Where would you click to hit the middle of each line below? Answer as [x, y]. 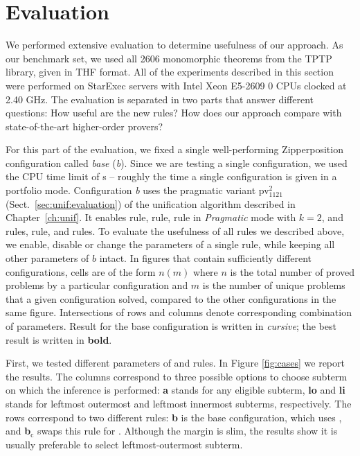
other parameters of [47, 258]
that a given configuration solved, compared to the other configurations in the [171, 298]
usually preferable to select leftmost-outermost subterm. [124, 444]
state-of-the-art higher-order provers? [84, 126]
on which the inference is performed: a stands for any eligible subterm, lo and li [175, 390]
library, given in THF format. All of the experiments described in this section [170, 72]
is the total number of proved [292, 271]
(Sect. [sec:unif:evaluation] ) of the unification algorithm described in [151, 203]
